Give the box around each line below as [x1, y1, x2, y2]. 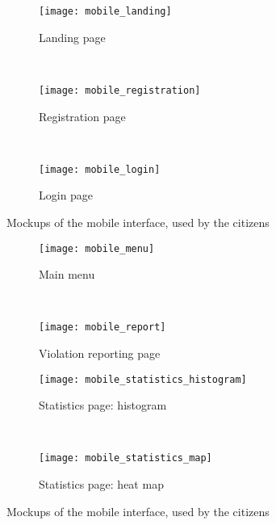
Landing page [39, 28, 106, 45]
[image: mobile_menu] [39, 242, 155, 254]
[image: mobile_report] [39, 321, 166, 334]
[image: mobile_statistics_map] [39, 452, 212, 464]
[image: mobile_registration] [39, 84, 201, 96]
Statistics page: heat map [39, 476, 164, 493]
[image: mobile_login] [39, 163, 161, 175]
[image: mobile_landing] [39, 6, 172, 17]
